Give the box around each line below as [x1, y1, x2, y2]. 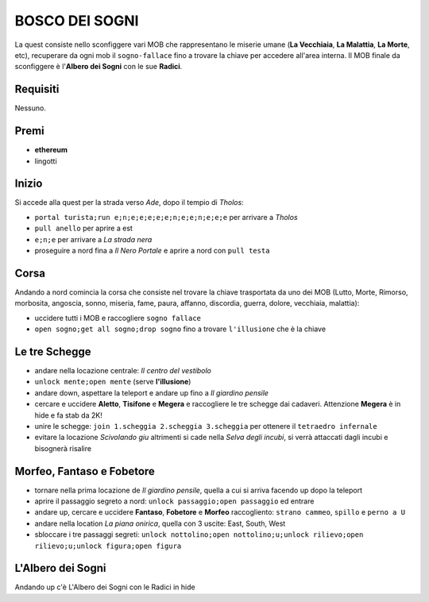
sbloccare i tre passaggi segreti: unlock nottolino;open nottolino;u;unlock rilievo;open [34, 530, 364, 539]
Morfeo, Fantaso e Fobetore [14, 465, 155, 478]
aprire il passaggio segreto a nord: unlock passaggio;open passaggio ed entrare [34, 496, 315, 506]
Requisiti [14, 83, 60, 96]
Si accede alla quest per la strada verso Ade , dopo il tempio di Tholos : [14, 198, 244, 207]
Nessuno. [14, 103, 47, 113]
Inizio [14, 177, 43, 191]
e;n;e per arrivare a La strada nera [34, 234, 153, 244]
